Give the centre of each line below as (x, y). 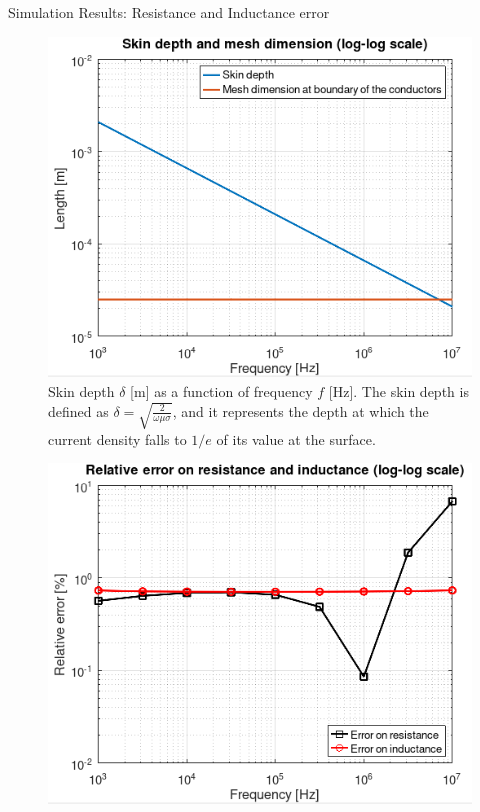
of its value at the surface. (296, 438)
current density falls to (117, 438)
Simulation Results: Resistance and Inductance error (169, 12)
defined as (78, 410)
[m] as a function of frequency (221, 391)
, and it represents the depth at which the (300, 410)
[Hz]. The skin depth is (398, 391)
